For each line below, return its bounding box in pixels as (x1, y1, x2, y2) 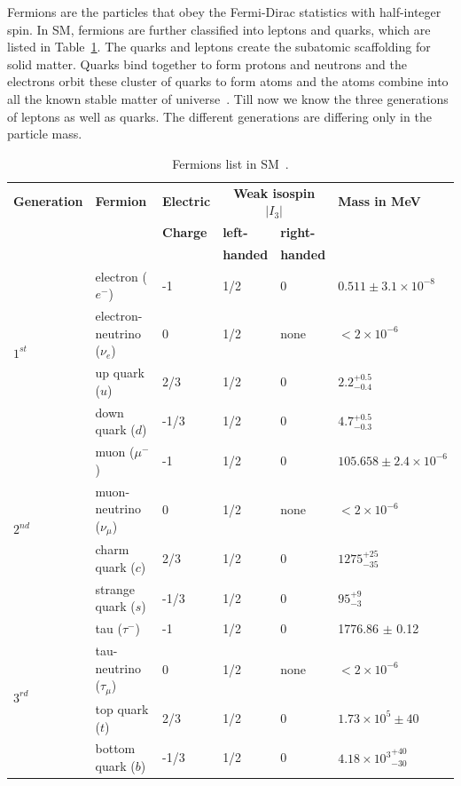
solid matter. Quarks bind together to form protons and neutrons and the (7, 54, 407, 73)
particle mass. (7, 124, 82, 143)
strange (95, 579, 135, 598)
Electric (162, 192, 211, 210)
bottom (95, 739, 136, 758)
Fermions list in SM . (172, 154, 289, 172)
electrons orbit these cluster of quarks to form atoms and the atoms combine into (7, 72, 449, 91)
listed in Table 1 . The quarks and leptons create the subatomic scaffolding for (7, 37, 431, 56)
